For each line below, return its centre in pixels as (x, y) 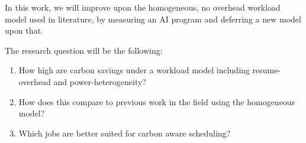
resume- (267, 70)
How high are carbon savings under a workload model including (134, 70)
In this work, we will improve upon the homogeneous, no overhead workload (143, 7)
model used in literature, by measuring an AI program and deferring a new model (153, 19)
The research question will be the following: (84, 50)
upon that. (24, 30)
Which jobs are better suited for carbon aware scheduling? (125, 133)
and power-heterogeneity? (100, 81)
